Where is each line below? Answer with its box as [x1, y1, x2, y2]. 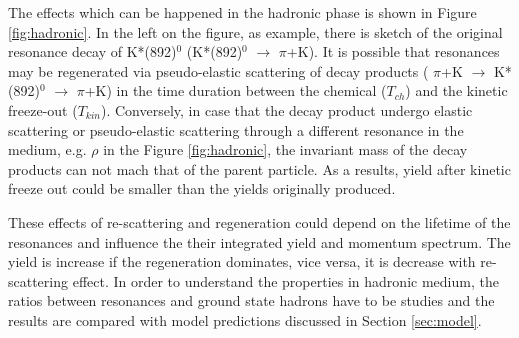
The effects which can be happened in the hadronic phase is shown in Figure [8, 2, 477, 22]
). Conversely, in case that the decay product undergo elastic [101, 99, 473, 120]
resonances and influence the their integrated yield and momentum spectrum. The [8, 231, 511, 252]
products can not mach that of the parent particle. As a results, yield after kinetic [8, 158, 511, 179]
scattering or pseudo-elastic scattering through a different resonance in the [8, 119, 464, 140]
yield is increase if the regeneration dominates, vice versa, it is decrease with [8, 251, 476, 272]
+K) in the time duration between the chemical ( [84, 80, 387, 101]
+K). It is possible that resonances [286, 41, 500, 62]
